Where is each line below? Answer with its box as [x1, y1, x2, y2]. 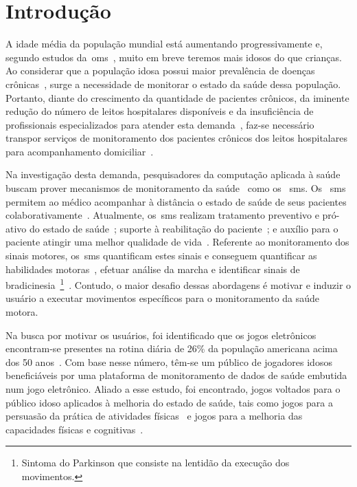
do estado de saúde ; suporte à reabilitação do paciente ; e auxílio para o [29, 221, 338, 235]
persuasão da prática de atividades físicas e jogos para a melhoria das [5, 409, 303, 423]
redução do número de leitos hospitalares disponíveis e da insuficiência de [5, 104, 314, 118]
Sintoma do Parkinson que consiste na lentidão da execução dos [21, 455, 290, 470]
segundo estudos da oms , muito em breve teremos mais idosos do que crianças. [5, 50, 342, 64]
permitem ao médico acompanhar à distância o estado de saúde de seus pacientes [5, 194, 347, 208]
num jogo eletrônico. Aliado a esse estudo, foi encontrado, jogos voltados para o [5, 382, 341, 396]
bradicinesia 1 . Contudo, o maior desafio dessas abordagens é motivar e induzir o [5, 276, 352, 292]
